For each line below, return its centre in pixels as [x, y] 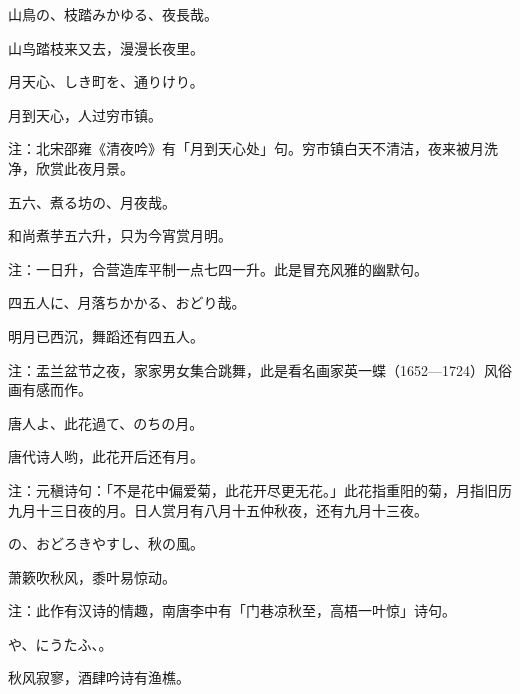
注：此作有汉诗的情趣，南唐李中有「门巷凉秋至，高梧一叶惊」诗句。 [232, 610]
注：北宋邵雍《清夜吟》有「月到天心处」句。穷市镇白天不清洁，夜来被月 [246, 148]
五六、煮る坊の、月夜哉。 [92, 201]
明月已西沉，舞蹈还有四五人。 [106, 335]
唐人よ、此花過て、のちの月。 [106, 422]
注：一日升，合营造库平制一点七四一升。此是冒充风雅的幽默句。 [218, 268]
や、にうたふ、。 [60, 643]
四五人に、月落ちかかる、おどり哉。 [127, 302]
